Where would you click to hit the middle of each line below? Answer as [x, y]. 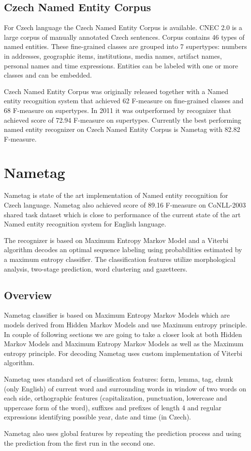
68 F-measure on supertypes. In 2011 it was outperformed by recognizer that [118, 110]
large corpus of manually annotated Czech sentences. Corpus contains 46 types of [124, 37]
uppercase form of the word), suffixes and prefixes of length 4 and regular [113, 407]
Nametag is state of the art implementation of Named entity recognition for [116, 195]
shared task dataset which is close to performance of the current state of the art [122, 214]
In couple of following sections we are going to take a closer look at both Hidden [123, 334]
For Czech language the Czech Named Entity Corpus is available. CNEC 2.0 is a [123, 27]
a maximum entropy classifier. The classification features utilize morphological [120, 259]
